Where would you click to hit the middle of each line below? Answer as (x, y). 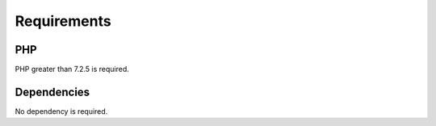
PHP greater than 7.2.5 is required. (72, 69)
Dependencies (52, 92)
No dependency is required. (61, 111)
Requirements (63, 21)
